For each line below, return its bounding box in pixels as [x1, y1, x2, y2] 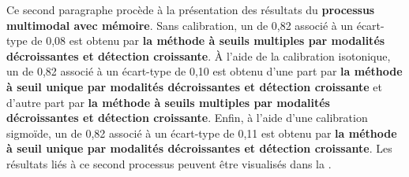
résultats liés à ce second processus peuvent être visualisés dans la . [6, 155, 332, 171]
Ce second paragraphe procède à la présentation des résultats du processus [6, 2, 375, 17]
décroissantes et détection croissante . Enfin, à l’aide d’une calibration [6, 109, 368, 126]
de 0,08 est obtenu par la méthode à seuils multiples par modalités [31, 32, 385, 49]
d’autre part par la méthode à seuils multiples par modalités [6, 94, 330, 110]
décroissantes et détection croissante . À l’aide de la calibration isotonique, [6, 47, 391, 64]
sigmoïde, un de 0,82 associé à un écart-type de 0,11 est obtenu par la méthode [6, 124, 397, 141]
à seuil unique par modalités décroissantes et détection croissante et [6, 78, 382, 94]
